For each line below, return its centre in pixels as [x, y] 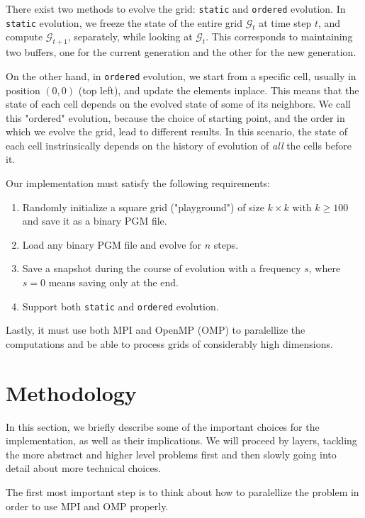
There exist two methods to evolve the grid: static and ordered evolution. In [176, 9]
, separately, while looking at [130, 36]
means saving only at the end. [114, 282]
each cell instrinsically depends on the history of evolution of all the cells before [179, 145]
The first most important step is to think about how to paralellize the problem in [182, 491]
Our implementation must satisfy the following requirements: [138, 183]
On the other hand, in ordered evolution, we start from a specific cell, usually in [181, 75]
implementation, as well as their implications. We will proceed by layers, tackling [181, 440]
